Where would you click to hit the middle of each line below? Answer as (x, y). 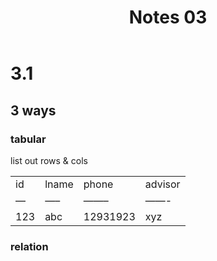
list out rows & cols (49, 160)
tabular (28, 139)
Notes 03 (168, 17)
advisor (162, 184)
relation (29, 246)
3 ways (33, 110)
